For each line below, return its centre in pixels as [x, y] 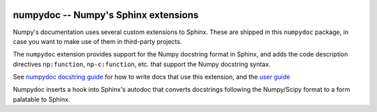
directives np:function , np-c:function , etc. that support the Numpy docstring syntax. [142, 64]
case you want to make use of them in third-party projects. [97, 41]
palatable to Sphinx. [42, 99]
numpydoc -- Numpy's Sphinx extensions [106, 15]
